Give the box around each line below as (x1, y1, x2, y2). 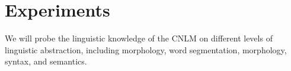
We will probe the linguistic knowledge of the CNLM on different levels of (5, 32, 273, 44)
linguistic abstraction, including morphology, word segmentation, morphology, (5, 43, 287, 56)
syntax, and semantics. (5, 55, 87, 67)
